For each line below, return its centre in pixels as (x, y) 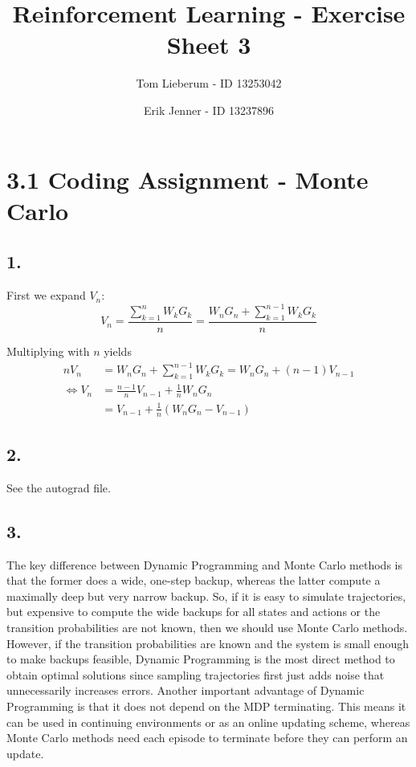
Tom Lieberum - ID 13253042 (209, 83)
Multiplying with (48, 351)
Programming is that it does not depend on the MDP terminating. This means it (206, 706)
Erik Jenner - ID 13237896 (209, 110)
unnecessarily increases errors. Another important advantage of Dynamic (186, 690)
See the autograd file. (59, 487)
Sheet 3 (209, 45)
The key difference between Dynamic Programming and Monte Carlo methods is (204, 564)
